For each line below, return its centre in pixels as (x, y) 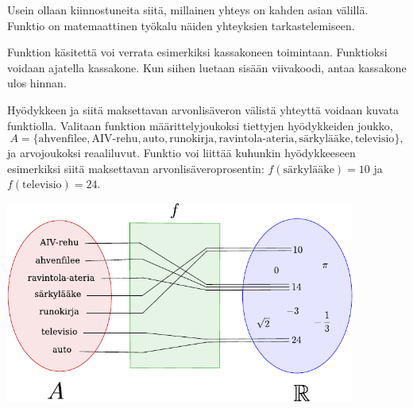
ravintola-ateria (257, 139)
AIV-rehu (115, 139)
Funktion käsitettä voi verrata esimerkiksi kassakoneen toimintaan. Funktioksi (197, 52)
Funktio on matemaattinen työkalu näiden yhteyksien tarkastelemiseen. (181, 25)
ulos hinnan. (37, 83)
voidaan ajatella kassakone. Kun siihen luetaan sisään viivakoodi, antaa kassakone (207, 67)
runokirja (192, 139)
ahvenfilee (63, 139)
